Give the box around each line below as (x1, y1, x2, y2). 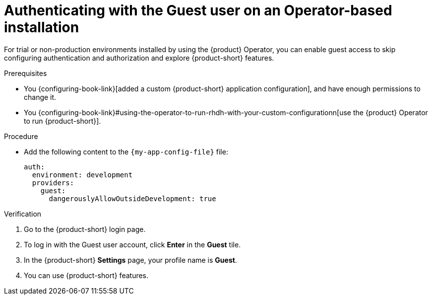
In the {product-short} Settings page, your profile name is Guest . (24, 255, 237, 264)
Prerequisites (4, 69, 47, 77)
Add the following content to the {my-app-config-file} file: (24, 147, 228, 156)
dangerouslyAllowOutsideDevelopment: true (49, 194, 216, 203)
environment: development (32, 170, 133, 179)
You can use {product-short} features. (24, 271, 149, 280)
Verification (4, 209, 42, 218)
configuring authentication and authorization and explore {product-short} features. (4, 53, 274, 62)
